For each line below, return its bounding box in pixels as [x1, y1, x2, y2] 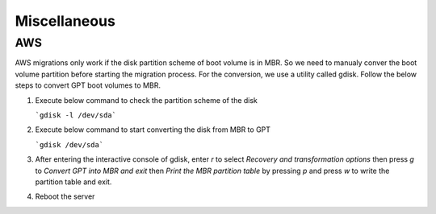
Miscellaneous [15, 12, 116, 30]
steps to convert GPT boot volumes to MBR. [15, 80, 161, 90]
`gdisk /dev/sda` [35, 140, 104, 149]
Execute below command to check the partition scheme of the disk [35, 95, 258, 105]
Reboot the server [35, 191, 95, 201]
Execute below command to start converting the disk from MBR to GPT [35, 125, 270, 134]
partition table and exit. [35, 177, 112, 187]
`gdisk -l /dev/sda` [35, 110, 117, 120]
